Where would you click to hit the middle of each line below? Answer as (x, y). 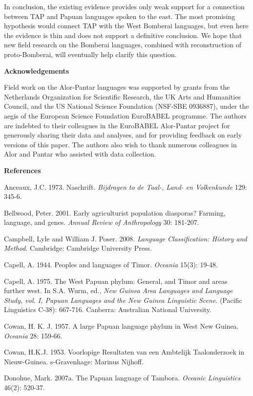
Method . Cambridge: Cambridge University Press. (78, 248)
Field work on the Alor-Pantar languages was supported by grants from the (117, 87)
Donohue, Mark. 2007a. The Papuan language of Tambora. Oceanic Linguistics (122, 378)
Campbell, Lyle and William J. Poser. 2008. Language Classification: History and (126, 238)
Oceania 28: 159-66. (33, 335)
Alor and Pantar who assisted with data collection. (80, 154)
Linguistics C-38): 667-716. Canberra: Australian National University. (108, 309)
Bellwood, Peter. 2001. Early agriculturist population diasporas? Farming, (115, 212)
